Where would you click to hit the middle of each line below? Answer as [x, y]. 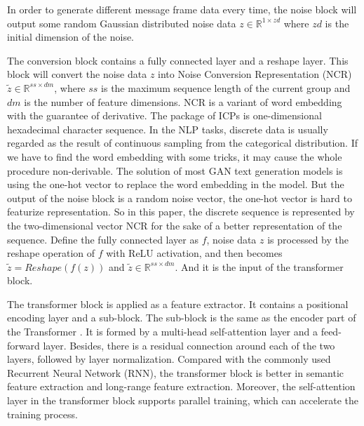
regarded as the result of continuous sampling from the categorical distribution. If [182, 143]
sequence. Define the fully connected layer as [103, 239]
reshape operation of [51, 253]
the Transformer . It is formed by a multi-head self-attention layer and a [162, 332]
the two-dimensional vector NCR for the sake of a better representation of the [175, 225]
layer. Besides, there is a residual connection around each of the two [189, 345]
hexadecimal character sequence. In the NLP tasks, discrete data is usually [168, 129]
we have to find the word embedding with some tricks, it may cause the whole [175, 156]
